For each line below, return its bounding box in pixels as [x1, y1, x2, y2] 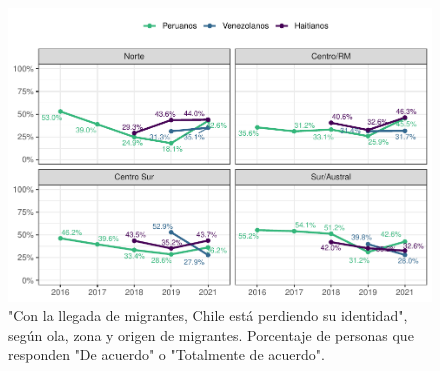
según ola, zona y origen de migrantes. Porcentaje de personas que [8, 324, 414, 345]
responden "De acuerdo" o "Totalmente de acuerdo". [8, 344, 325, 365]
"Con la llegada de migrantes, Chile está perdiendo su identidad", [8, 305, 408, 326]
